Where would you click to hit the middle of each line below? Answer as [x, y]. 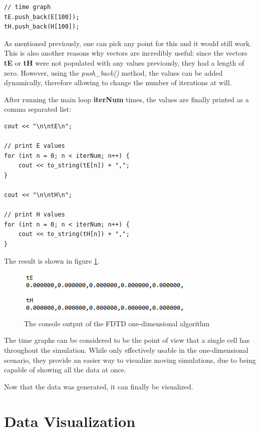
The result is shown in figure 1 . [52, 260]
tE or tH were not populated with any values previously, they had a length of [124, 62]
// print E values [35, 146]
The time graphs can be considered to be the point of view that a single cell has [127, 340]
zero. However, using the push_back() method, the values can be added [113, 72]
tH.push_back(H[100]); [42, 27]
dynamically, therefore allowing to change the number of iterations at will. [118, 82]
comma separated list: [38, 109]
